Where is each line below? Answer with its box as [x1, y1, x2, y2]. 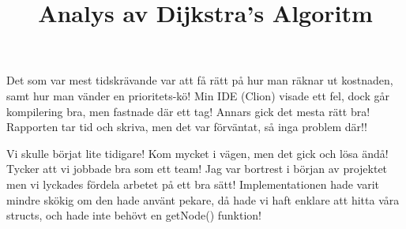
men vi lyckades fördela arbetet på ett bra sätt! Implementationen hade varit [6, 175, 380, 192]
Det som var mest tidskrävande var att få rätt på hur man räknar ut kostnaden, [6, 72, 393, 88]
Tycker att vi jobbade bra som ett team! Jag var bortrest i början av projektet [6, 160, 388, 177]
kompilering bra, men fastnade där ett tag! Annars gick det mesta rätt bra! [6, 103, 370, 119]
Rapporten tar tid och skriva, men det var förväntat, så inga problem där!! [6, 118, 367, 135]
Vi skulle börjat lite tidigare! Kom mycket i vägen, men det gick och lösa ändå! [6, 145, 389, 161]
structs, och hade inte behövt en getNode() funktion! [6, 207, 261, 223]
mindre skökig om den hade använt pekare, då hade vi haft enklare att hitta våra [6, 191, 400, 208]
